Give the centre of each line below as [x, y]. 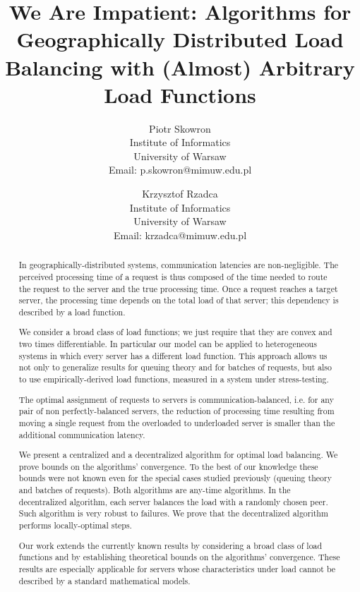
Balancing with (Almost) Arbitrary [180, 67]
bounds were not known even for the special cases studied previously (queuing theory [175, 478]
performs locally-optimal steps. [75, 525]
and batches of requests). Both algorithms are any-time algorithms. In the [155, 490]
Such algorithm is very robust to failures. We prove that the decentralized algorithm [173, 513]
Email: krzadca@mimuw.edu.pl [180, 235]
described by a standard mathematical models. [104, 580]
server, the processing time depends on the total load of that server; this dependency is [179, 300]
